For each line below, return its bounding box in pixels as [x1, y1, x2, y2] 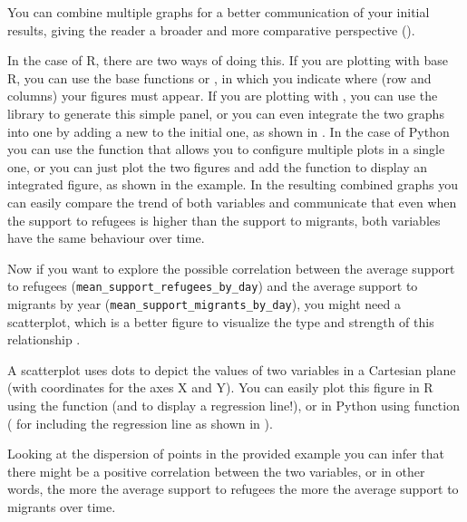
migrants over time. [7, 497, 116, 516]
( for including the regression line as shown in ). [7, 413, 273, 432]
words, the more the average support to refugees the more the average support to [7, 479, 459, 498]
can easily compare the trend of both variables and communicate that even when [7, 192, 457, 211]
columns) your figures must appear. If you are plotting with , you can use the [7, 86, 438, 105]
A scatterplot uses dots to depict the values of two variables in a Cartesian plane [7, 360, 456, 379]
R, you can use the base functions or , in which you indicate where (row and [7, 68, 432, 87]
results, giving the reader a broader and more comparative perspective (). [7, 20, 415, 39]
